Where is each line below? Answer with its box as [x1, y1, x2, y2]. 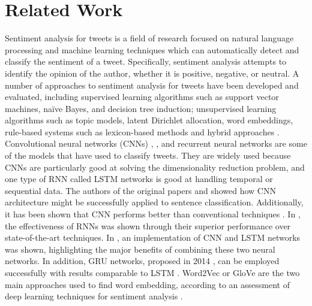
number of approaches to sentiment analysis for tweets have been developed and [5, 78, 299, 91]
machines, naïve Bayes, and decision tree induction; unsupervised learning [5, 102, 277, 114]
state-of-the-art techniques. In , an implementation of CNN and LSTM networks [5, 231, 301, 244]
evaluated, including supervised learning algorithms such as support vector [5, 90, 279, 103]
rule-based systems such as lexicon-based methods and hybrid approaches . [5, 125, 280, 138]
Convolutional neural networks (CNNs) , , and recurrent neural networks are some [5, 137, 307, 150]
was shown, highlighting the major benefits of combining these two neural [5, 243, 275, 255]
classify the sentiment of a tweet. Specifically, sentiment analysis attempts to [5, 55, 287, 68]
